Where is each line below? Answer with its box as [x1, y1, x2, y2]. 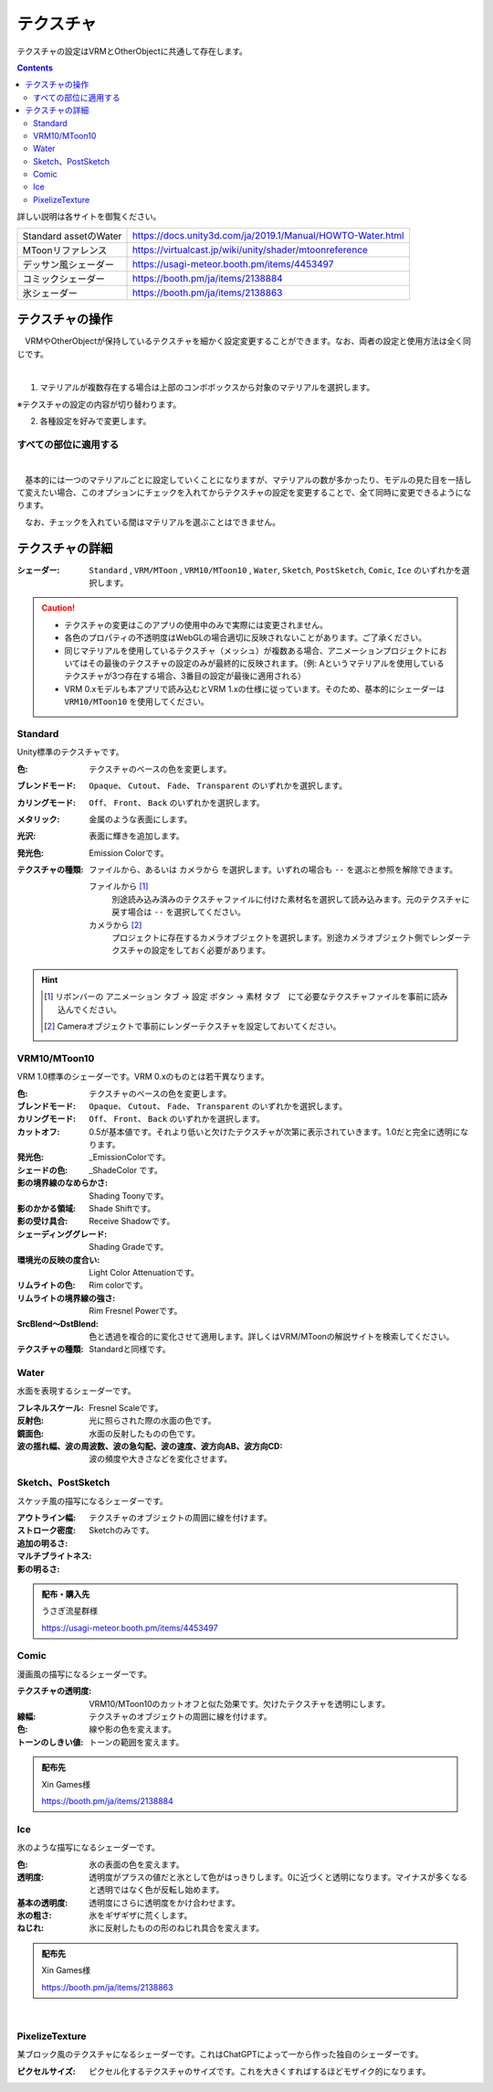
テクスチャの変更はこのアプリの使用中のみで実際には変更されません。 [64, 619, 329, 630]
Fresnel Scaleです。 [89, 1402, 163, 1413]
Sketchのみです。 [89, 1525, 154, 1536]
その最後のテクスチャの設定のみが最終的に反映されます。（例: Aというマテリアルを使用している [88, 658, 445, 669]
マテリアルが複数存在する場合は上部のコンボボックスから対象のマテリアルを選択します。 [39, 382, 374, 393]
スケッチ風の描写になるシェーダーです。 [16, 1495, 168, 1506]
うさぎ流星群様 [41, 1606, 98, 1617]
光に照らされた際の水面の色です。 [89, 1415, 216, 1426]
